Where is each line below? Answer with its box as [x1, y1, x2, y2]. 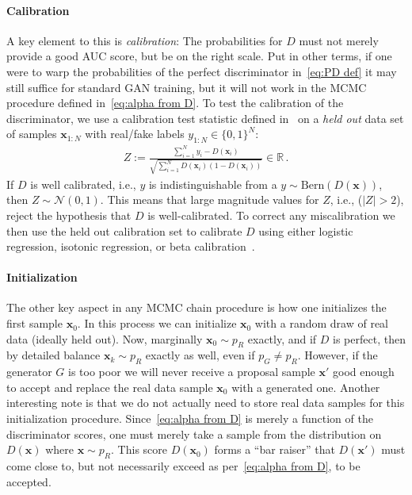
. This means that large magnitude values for [100, 191, 319, 208]
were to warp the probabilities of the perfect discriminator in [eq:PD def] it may [6, 63, 397, 79]
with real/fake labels [85, 125, 185, 142]
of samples [6, 125, 57, 142]
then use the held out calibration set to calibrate [6, 222, 242, 239]
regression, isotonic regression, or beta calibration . [6, 238, 255, 255]
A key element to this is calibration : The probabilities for [6, 32, 283, 48]
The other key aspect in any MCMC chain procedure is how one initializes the [6, 299, 387, 316]
